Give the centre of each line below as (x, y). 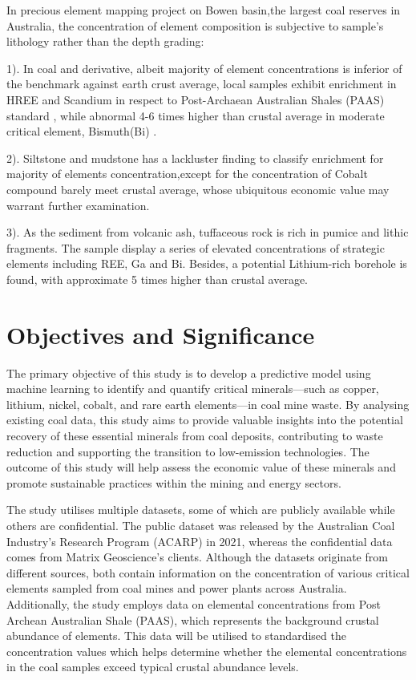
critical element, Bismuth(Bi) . (82, 131)
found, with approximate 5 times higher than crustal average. (157, 279)
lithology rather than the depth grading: (105, 41)
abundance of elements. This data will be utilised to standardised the (176, 635)
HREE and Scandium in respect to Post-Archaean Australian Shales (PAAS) (196, 99)
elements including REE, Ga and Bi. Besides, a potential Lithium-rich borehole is (207, 263)
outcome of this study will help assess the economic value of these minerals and (201, 467)
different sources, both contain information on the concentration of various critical (208, 572)
